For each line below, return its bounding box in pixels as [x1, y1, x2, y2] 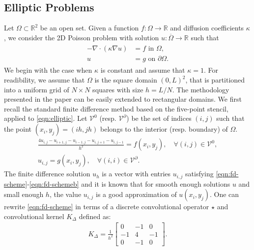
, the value [49, 189, 82, 199]
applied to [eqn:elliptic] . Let [4, 113, 87, 123]
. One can [209, 189, 239, 199]
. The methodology [172, 84, 229, 94]
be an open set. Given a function [40, 23, 139, 33]
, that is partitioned [185, 75, 245, 85]
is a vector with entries [102, 168, 171, 179]
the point [4, 124, 32, 134]
